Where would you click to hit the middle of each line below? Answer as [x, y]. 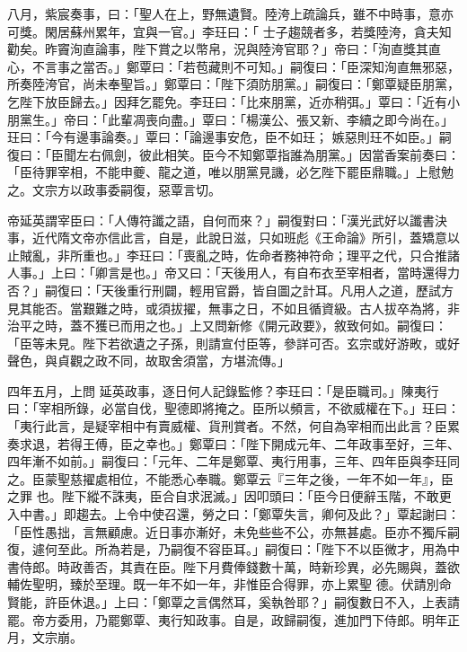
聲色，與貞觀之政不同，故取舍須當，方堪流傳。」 [149, 361]
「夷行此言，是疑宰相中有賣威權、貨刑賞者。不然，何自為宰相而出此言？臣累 [233, 426]
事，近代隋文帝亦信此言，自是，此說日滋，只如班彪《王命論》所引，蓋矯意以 [233, 238]
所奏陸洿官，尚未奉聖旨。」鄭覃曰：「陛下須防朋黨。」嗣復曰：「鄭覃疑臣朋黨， [233, 84]
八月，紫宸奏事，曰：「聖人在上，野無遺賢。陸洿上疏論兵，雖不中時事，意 [224, 13]
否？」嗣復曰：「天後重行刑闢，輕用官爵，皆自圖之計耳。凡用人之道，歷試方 [230, 290]
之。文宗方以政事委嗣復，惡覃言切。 [114, 189]
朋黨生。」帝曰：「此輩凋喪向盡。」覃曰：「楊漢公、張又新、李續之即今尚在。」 [230, 119]
